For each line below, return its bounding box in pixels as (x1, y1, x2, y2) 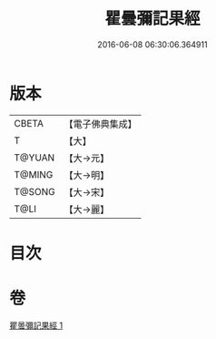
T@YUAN (14, 151, 55, 164)
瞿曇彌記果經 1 (9, 320, 64, 331)
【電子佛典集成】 (64, 118, 138, 130)
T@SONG (14, 185, 56, 198)
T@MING (14, 168, 54, 180)
